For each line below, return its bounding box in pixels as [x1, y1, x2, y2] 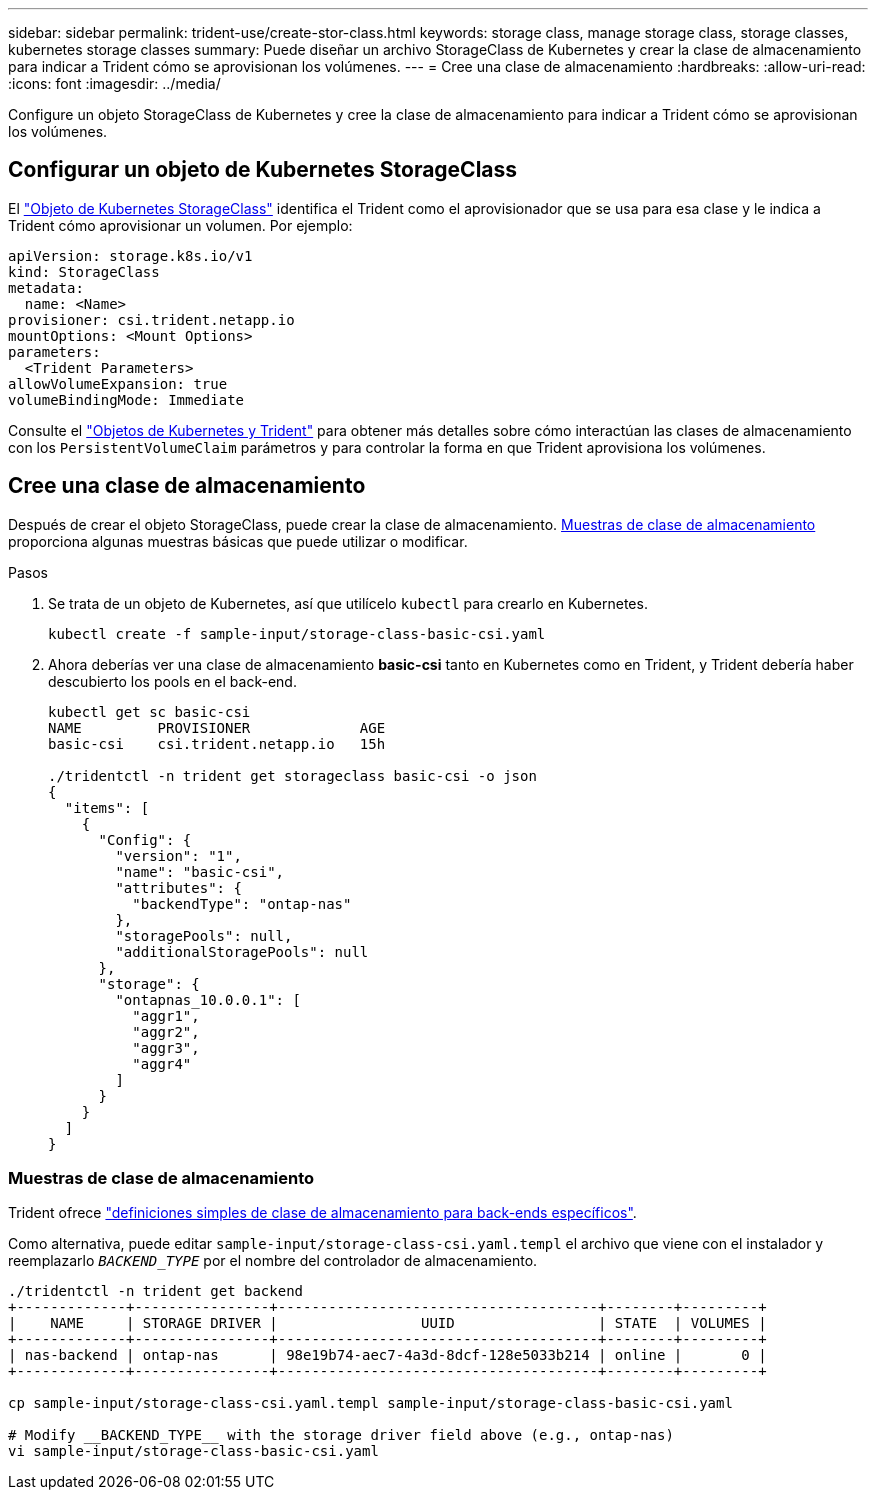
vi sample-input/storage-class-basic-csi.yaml [8, 1443, 379, 1460]
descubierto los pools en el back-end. [48, 672, 297, 690]
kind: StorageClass [8, 263, 160, 280]
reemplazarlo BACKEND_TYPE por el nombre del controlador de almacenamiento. [8, 1252, 538, 1270]
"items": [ [64, 799, 150, 816]
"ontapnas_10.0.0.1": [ [115, 991, 301, 1008]
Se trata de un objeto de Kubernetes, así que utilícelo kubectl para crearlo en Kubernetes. [48, 594, 648, 612]
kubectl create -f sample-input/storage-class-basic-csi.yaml [48, 625, 546, 642]
